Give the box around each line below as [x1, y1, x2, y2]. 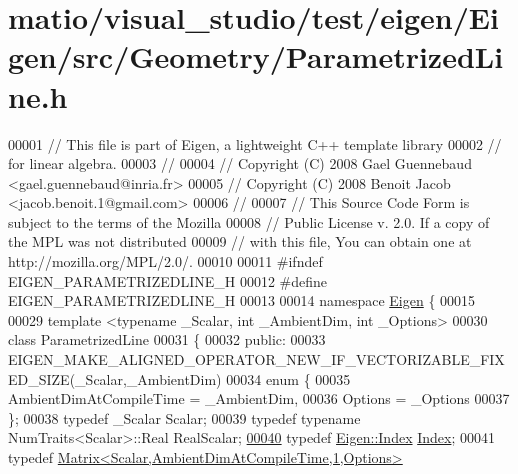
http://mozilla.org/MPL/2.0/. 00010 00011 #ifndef [8, 251, 323, 272]
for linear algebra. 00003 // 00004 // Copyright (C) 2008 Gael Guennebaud [8, 153, 472, 174]
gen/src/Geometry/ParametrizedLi [8, 36, 504, 77]
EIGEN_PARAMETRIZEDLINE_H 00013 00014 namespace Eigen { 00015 [8, 290, 476, 311]
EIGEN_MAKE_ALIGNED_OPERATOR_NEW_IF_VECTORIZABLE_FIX [8, 349, 505, 370]
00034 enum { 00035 [226, 368, 351, 389]
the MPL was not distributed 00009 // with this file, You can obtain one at [8, 231, 472, 252]
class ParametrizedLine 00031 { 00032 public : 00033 [8, 329, 326, 350]
